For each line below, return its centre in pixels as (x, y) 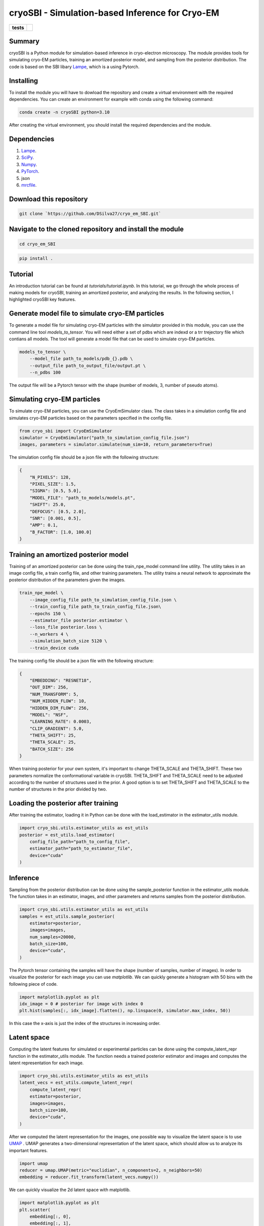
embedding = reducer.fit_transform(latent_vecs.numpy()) (89, 1177)
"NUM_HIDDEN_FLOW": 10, (58, 701)
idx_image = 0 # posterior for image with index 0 (81, 1004)
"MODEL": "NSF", (49, 715)
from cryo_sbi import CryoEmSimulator (66, 431)
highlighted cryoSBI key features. (43, 300)
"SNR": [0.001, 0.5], (55, 518)
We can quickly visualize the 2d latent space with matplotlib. (70, 1190)
